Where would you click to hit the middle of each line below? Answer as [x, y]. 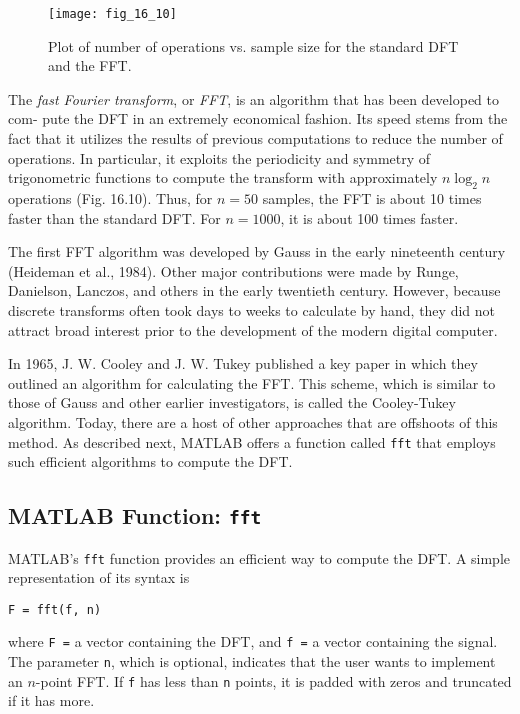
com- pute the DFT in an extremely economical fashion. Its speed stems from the [258, 118]
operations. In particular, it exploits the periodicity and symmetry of [219, 157]
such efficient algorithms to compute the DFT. [150, 461]
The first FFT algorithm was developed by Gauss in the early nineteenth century [257, 251]
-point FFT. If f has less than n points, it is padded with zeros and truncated [273, 680]
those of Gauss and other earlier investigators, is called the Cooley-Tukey [232, 402]
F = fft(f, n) [55, 609]
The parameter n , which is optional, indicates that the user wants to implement [252, 661]
